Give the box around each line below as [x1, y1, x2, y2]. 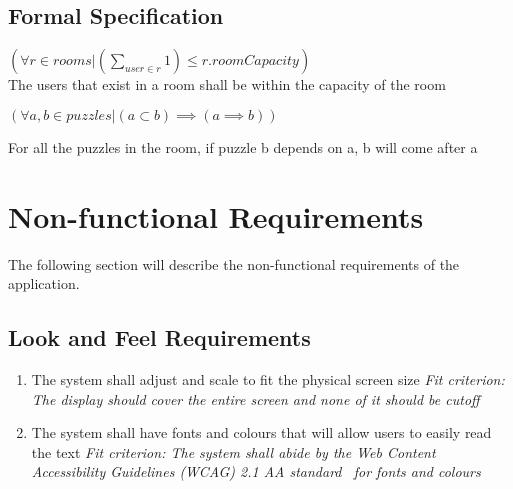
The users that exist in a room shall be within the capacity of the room [8, 74, 446, 95]
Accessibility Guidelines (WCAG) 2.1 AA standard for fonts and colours [31, 461, 481, 482]
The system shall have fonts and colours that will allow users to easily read [31, 422, 492, 443]
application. [8, 273, 80, 294]
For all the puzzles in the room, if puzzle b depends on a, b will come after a [8, 136, 478, 157]
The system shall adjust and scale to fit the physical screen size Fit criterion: [31, 368, 505, 389]
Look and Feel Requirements [8, 322, 311, 353]
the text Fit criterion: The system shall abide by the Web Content [31, 441, 436, 462]
